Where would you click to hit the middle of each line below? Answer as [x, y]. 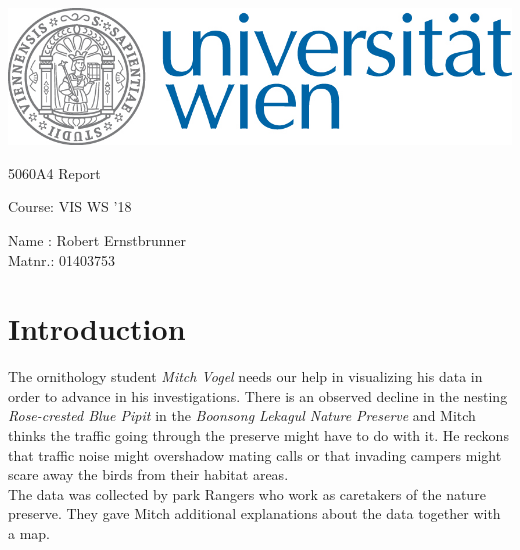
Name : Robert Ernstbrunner [97, 239]
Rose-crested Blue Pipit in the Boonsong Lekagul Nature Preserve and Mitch [242, 415]
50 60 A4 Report [54, 172]
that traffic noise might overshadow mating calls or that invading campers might [255, 454]
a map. [29, 533]
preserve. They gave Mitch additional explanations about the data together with [254, 513]
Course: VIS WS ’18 [70, 206]
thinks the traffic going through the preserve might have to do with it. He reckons [258, 435]
